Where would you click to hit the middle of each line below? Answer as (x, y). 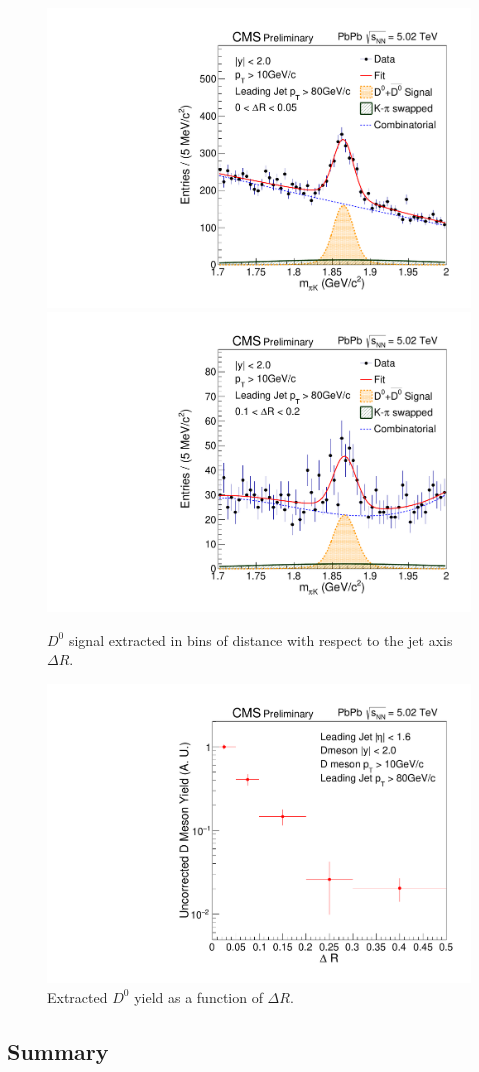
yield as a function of (198, 996)
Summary (58, 1050)
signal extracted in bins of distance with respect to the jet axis (260, 639)
